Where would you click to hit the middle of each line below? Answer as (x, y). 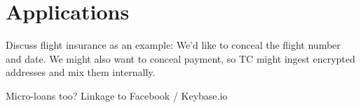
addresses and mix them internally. (81, 72)
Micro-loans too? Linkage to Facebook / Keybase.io (117, 95)
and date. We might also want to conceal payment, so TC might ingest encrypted (180, 58)
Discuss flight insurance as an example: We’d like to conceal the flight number (173, 45)
